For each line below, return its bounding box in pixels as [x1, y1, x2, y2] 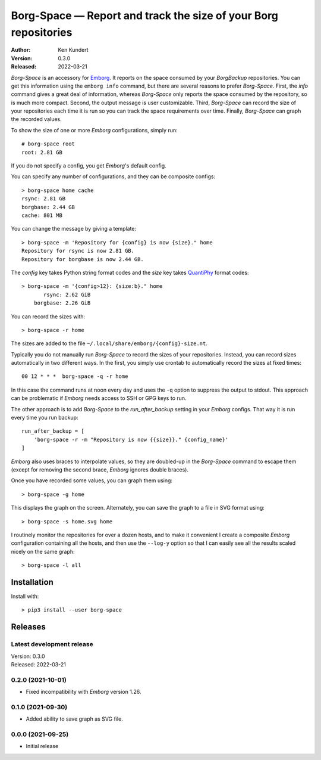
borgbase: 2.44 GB [21, 203, 75, 210]
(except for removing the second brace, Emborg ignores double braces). [11, 466, 189, 473]
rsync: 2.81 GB [21, 196, 66, 202]
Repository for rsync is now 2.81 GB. [21, 247, 135, 255]
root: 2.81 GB [21, 149, 62, 156]
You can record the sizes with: [11, 313, 86, 320]
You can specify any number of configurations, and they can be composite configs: [11, 173, 216, 180]
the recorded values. [11, 116, 62, 123]
